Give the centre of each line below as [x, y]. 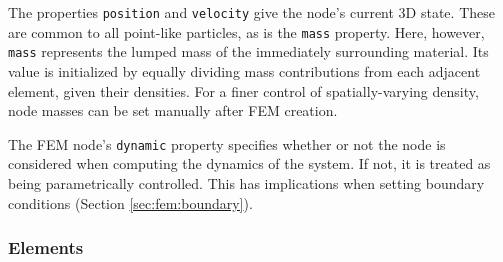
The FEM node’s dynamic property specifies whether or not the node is [227, 143]
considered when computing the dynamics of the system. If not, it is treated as [249, 163]
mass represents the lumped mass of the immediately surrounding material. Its [248, 51]
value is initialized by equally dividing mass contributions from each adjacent [244, 70]
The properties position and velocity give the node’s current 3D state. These [251, 12]
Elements [46, 247]
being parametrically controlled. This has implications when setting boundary [246, 183]
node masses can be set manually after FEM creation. [173, 110]
